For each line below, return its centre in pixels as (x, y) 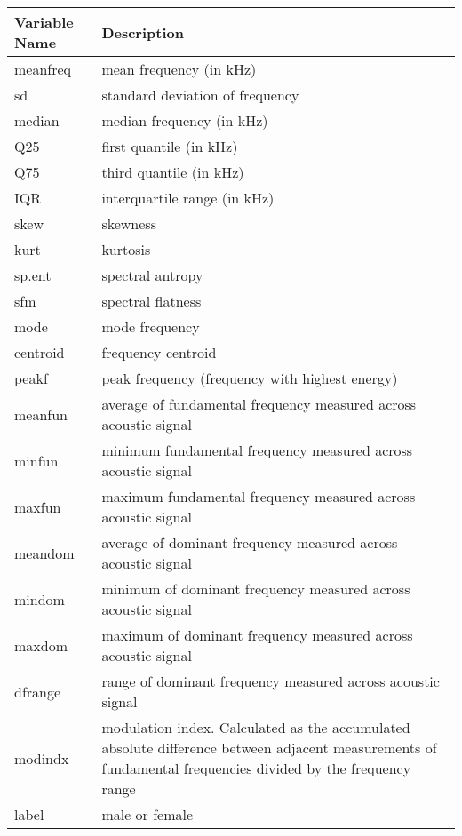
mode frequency (151, 326)
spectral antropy (152, 275)
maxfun (38, 506)
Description (143, 32)
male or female (147, 814)
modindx (42, 758)
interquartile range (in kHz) (188, 198)
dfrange (38, 691)
